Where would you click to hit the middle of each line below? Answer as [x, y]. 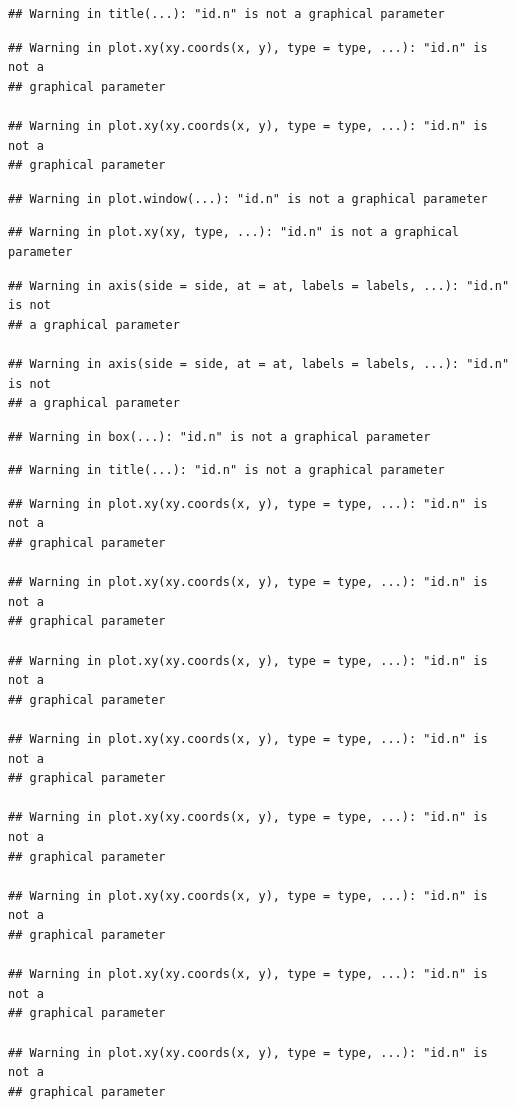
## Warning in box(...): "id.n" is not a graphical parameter [219, 436]
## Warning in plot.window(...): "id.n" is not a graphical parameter [248, 198]
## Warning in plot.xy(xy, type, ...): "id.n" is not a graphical [234, 232]
